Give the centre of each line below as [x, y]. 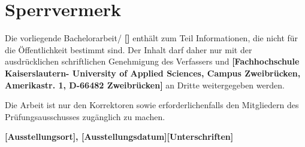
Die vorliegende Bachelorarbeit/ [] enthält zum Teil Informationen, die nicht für [152, 38]
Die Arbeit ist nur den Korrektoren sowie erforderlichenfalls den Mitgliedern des [152, 105]
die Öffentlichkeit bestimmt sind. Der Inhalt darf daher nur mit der [129, 49]
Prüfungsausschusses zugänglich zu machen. [85, 116]
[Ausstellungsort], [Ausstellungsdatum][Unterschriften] [119, 137]
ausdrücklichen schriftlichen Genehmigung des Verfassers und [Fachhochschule [152, 61]
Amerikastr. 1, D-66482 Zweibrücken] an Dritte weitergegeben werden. [145, 85]
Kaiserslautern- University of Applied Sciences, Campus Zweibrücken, [153, 73]
